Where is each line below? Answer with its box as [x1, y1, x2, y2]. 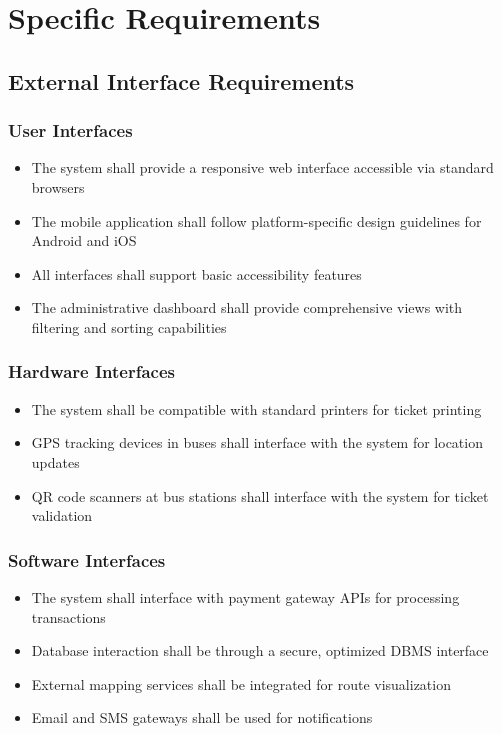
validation [31, 505, 93, 526]
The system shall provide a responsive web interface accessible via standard [31, 157, 494, 178]
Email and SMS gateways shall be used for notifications [31, 707, 373, 728]
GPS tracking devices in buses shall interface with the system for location [31, 432, 483, 453]
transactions [31, 606, 106, 627]
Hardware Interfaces [8, 359, 175, 384]
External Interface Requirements [8, 65, 355, 96]
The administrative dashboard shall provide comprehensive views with [31, 297, 463, 318]
